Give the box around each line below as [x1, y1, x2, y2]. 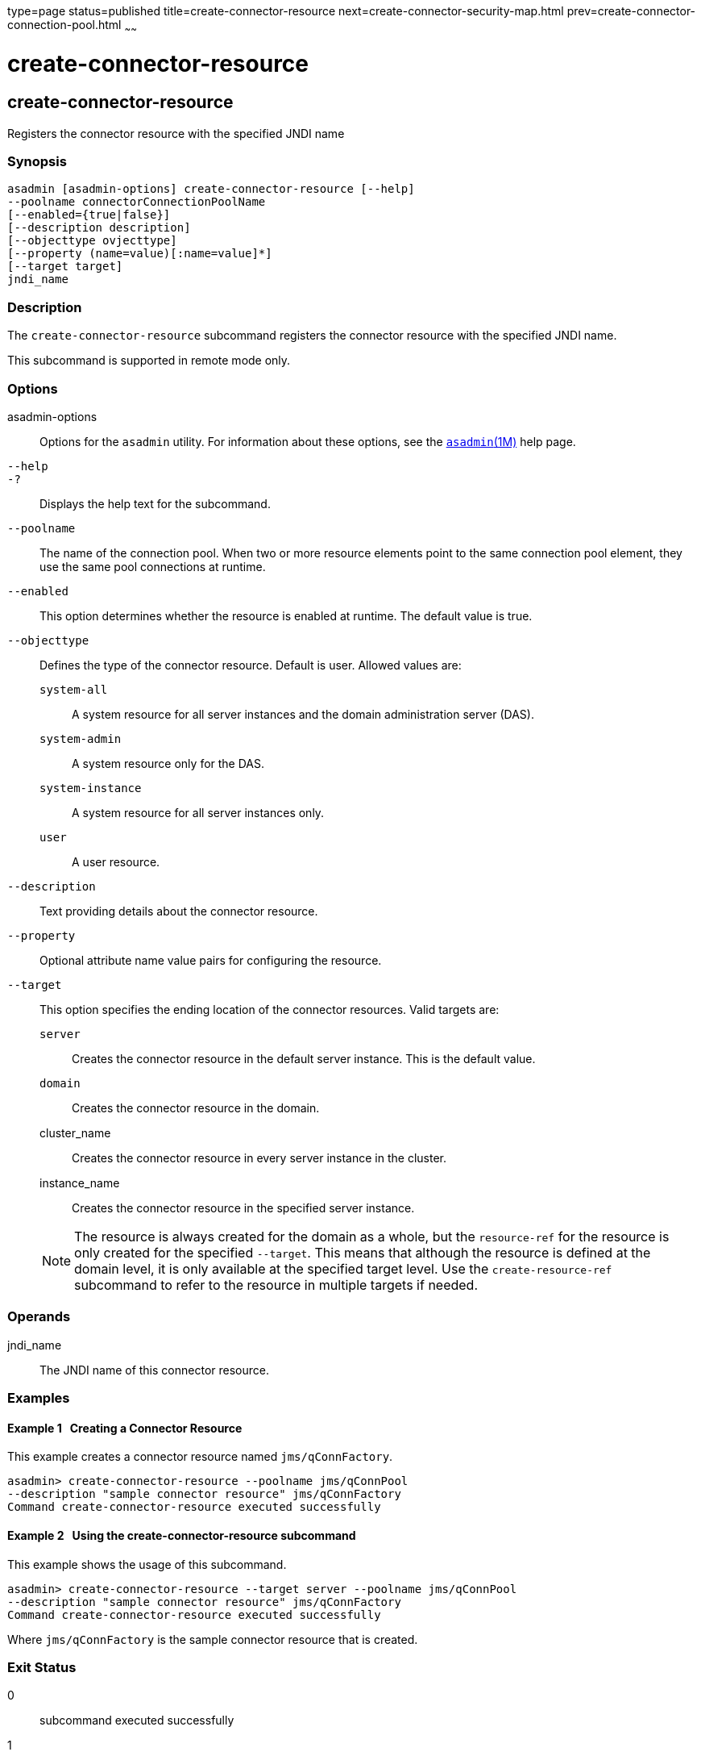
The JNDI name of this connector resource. [39, 1362, 269, 1377]
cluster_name [39, 1125, 111, 1140]
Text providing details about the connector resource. [39, 903, 318, 918]
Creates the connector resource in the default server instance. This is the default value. [72, 1051, 536, 1066]
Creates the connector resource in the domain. [72, 1100, 320, 1115]
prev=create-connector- [566, 4, 696, 18]
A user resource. [72, 854, 160, 869]
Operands [7, 1308, 71, 1325]
